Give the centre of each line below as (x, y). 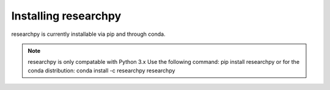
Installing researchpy (66, 16)
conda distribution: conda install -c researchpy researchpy (101, 71)
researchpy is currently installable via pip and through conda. (88, 34)
